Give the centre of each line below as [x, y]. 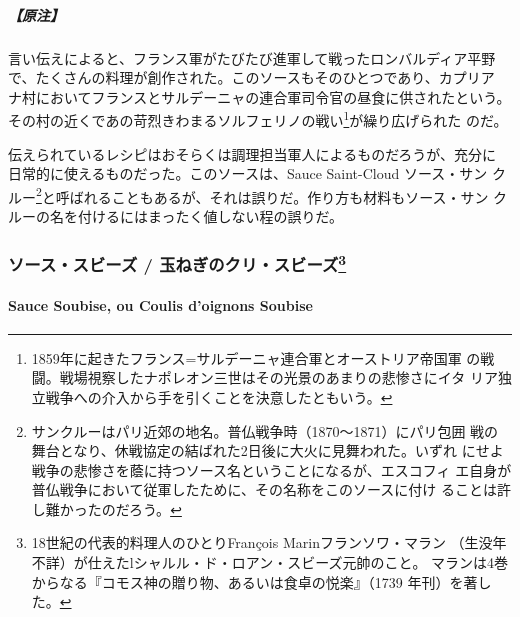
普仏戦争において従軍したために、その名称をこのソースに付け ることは [264, 489]
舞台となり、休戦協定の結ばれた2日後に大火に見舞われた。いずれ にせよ [267, 450]
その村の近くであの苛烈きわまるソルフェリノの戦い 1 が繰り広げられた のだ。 [258, 118]
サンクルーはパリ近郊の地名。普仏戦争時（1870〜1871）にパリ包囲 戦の [265, 430]
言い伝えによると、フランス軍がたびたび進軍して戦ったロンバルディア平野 [252, 57]
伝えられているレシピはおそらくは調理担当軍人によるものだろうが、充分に [252, 153]
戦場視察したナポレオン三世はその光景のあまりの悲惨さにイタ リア [278, 377]
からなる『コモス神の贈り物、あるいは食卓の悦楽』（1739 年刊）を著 [254, 581]
